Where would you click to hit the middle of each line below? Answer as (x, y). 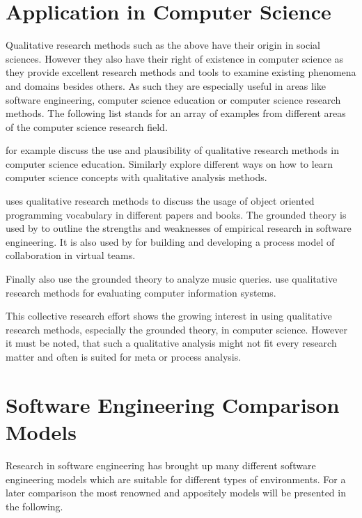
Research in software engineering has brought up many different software (161, 465)
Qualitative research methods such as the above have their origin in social (163, 45)
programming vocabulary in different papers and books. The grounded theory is (176, 214)
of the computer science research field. (87, 126)
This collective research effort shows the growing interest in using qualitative (169, 316)
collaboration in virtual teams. (71, 255)
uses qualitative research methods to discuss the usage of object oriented (160, 201)
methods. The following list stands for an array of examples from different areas (176, 113)
